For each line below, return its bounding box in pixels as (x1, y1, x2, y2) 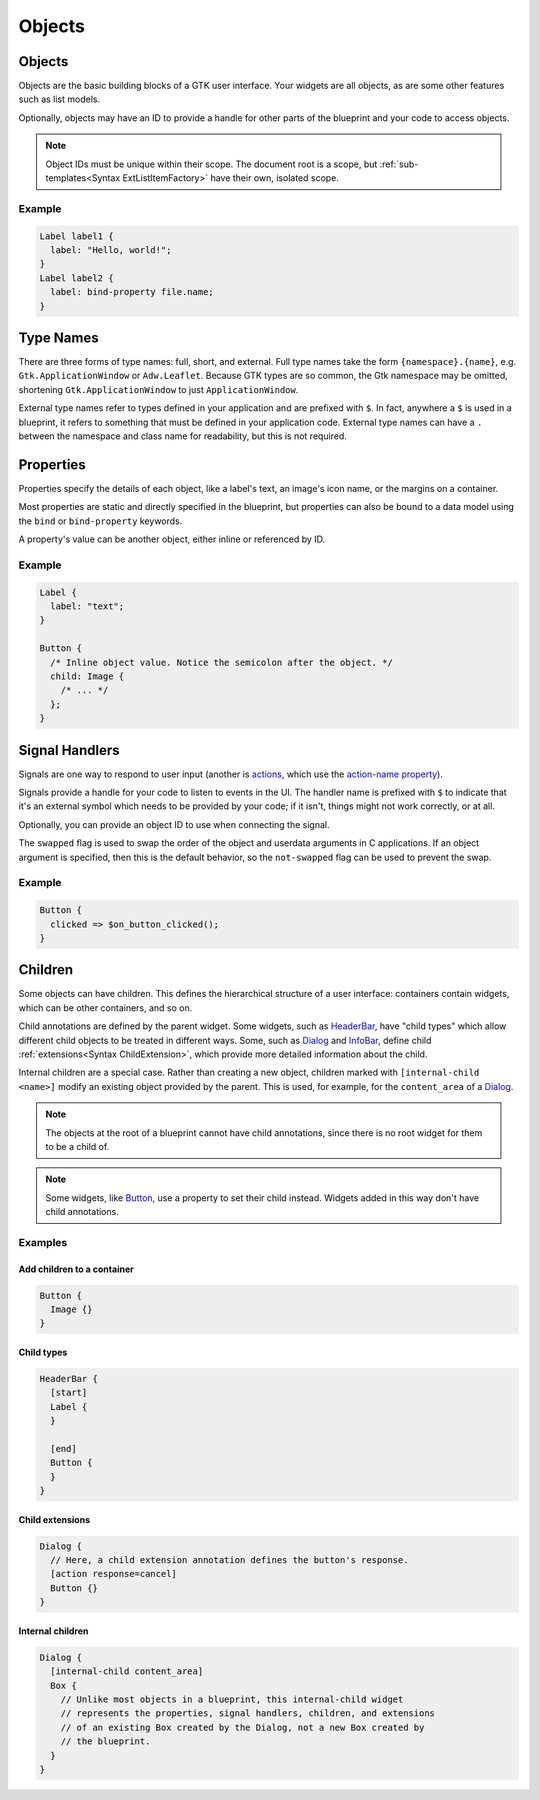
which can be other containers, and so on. (18, 1001, 193, 1014)
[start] (50, 1387, 88, 1399)
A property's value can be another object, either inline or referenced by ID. (18, 533, 326, 545)
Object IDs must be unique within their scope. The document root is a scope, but (45, 158, 378, 170)
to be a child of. (45, 1140, 110, 1152)
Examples (18, 1235, 68, 1249)
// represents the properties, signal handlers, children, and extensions (60, 1708, 435, 1719)
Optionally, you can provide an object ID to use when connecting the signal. (18, 818, 330, 830)
